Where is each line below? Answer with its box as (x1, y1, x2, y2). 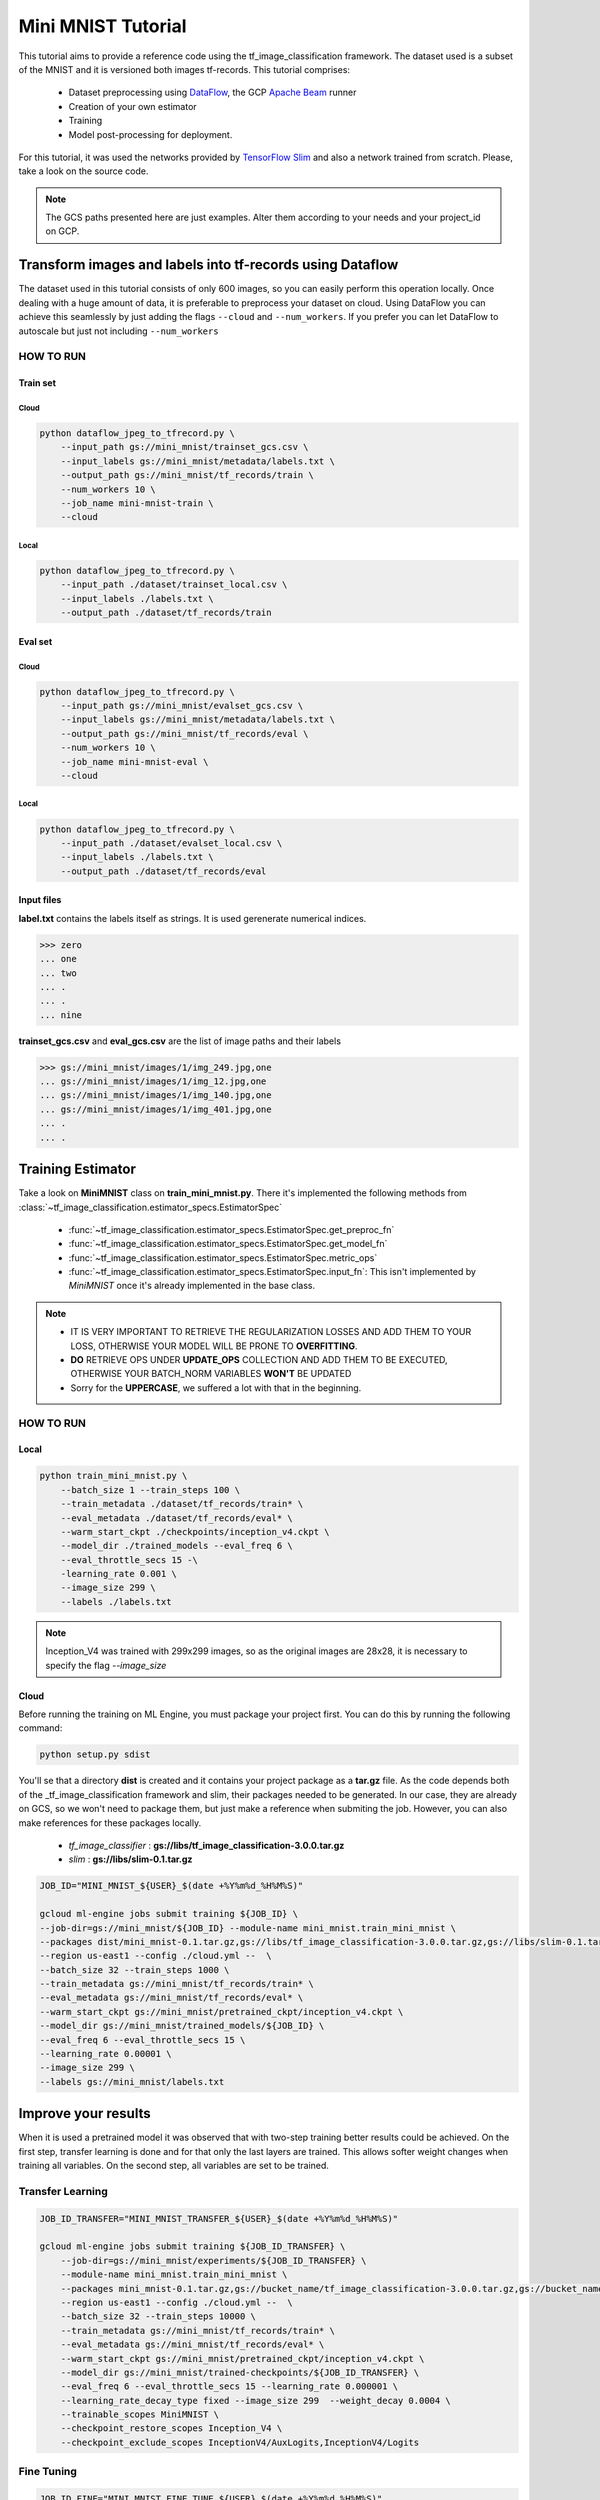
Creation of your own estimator (68, 100, 197, 112)
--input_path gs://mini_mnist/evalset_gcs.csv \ (60, 700, 304, 712)
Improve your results (18, 2105, 151, 2122)
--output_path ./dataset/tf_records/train (60, 607, 272, 619)
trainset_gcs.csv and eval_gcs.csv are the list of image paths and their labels (18, 1035, 342, 1047)
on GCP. (45, 225, 80, 237)
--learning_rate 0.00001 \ (39, 2048, 172, 2060)
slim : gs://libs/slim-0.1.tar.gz (68, 1853, 193, 1865)
